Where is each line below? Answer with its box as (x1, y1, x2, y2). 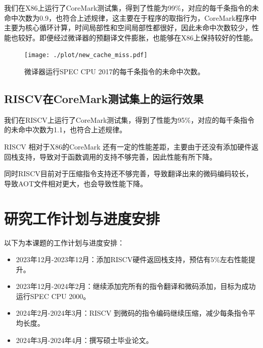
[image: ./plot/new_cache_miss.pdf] (24, 52, 148, 59)
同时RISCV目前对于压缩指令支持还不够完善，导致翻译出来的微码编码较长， (4, 168, 253, 179)
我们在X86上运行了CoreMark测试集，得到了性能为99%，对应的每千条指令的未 (4, 3, 259, 13)
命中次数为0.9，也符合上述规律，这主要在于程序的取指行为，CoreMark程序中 (4, 12, 257, 23)
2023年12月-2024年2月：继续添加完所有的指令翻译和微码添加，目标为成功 (16, 281, 256, 291)
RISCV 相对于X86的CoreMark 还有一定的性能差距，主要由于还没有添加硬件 (4, 141, 252, 152)
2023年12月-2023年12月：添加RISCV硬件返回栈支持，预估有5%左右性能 (16, 254, 248, 265)
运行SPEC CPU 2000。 (16, 290, 91, 301)
